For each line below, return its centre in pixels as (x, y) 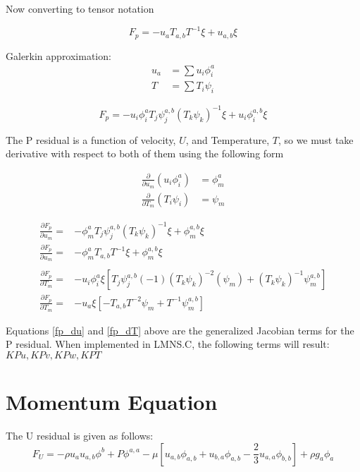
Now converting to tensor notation (80, 8)
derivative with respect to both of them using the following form (145, 153)
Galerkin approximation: (58, 55)
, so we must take (316, 139)
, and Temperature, (228, 139)
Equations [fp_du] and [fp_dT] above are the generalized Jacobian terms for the (180, 330)
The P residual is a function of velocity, (91, 139)
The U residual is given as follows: (80, 435)
